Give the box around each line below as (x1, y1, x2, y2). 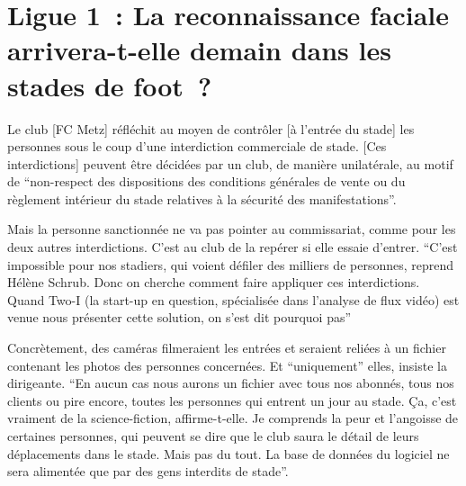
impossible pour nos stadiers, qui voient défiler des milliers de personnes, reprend (7, 255, 454, 274)
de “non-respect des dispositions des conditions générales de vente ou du (7, 172, 406, 191)
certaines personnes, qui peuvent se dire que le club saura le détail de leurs (7, 427, 419, 445)
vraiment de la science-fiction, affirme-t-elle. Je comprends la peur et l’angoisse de (7, 409, 459, 427)
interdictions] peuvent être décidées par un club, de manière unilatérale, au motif (7, 154, 453, 173)
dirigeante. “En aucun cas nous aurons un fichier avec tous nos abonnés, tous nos (7, 373, 454, 392)
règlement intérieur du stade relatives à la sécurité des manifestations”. (7, 189, 397, 208)
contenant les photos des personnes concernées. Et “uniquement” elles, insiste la (7, 355, 447, 374)
